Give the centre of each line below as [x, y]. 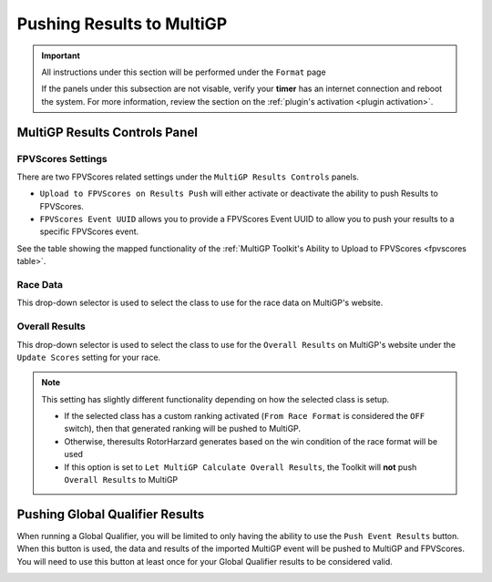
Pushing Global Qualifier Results [111, 514]
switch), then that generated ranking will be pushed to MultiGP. [182, 429]
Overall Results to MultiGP [121, 480]
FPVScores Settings [62, 158]
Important [61, 56]
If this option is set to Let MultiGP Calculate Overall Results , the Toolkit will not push [241, 467]
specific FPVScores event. [89, 231]
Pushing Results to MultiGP [122, 24]
